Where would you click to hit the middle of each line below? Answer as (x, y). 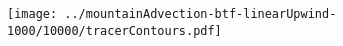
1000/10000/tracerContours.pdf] (114, 30)
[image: (32, 14)
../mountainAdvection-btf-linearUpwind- (200, 14)
